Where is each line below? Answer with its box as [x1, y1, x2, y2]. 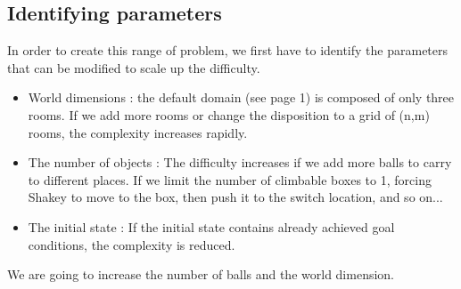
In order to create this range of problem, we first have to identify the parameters [7, 41, 449, 60]
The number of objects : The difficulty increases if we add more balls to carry [28, 153, 452, 172]
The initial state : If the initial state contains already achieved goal [28, 217, 395, 236]
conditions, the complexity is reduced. [28, 235, 235, 253]
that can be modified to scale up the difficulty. [7, 58, 260, 76]
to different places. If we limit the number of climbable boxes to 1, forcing [28, 170, 432, 189]
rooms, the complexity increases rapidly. [28, 123, 248, 141]
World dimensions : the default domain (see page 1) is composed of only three [28, 88, 455, 107]
